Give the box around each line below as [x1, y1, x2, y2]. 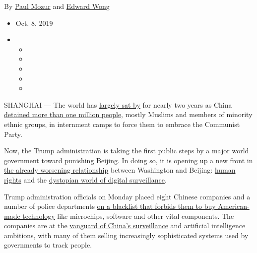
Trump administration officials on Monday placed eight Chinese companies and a [4, 191, 251, 201]
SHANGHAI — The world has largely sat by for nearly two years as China [4, 99, 232, 110]
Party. [4, 128, 22, 139]
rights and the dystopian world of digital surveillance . [4, 174, 167, 185]
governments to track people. [4, 240, 92, 250]
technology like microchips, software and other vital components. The [22, 210, 234, 221]
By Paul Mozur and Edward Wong [4, 1, 110, 11]
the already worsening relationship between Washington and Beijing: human [4, 165, 236, 175]
